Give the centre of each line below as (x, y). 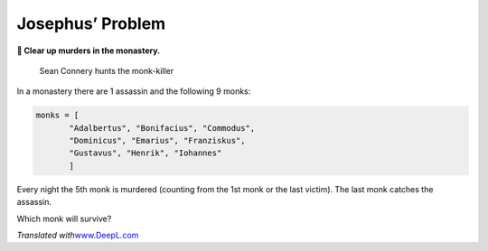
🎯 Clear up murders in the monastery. (89, 51)
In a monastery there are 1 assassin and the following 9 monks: (134, 91)
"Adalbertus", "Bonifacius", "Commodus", (162, 128)
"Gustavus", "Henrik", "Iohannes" (145, 153)
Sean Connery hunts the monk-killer (107, 70)
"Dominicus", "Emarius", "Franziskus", (157, 141)
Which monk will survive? (64, 218)
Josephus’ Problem (91, 23)
